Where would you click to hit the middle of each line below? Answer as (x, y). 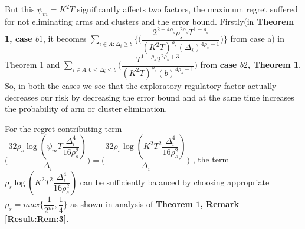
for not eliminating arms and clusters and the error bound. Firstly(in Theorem (150, 21)
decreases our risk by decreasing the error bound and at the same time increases (150, 97)
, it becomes (65, 39)
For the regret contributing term (63, 128)
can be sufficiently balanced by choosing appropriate (175, 182)
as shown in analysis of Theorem (132, 204)
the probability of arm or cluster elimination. (86, 109)
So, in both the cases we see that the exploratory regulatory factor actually (141, 85)
